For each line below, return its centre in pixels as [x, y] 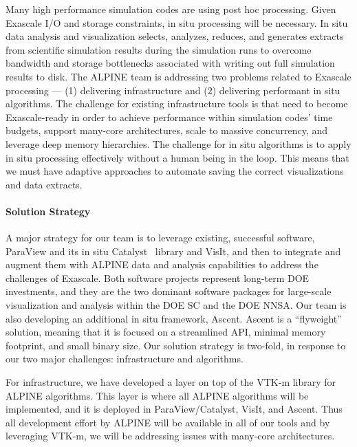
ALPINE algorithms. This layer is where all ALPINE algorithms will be [157, 395]
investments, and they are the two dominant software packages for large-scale [169, 291]
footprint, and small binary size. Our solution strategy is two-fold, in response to [176, 345]
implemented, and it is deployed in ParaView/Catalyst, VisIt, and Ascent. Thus [174, 409]
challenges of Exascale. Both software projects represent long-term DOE [158, 277]
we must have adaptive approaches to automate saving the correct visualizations [175, 171]
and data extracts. [44, 184]
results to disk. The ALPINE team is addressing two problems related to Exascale [178, 76]
